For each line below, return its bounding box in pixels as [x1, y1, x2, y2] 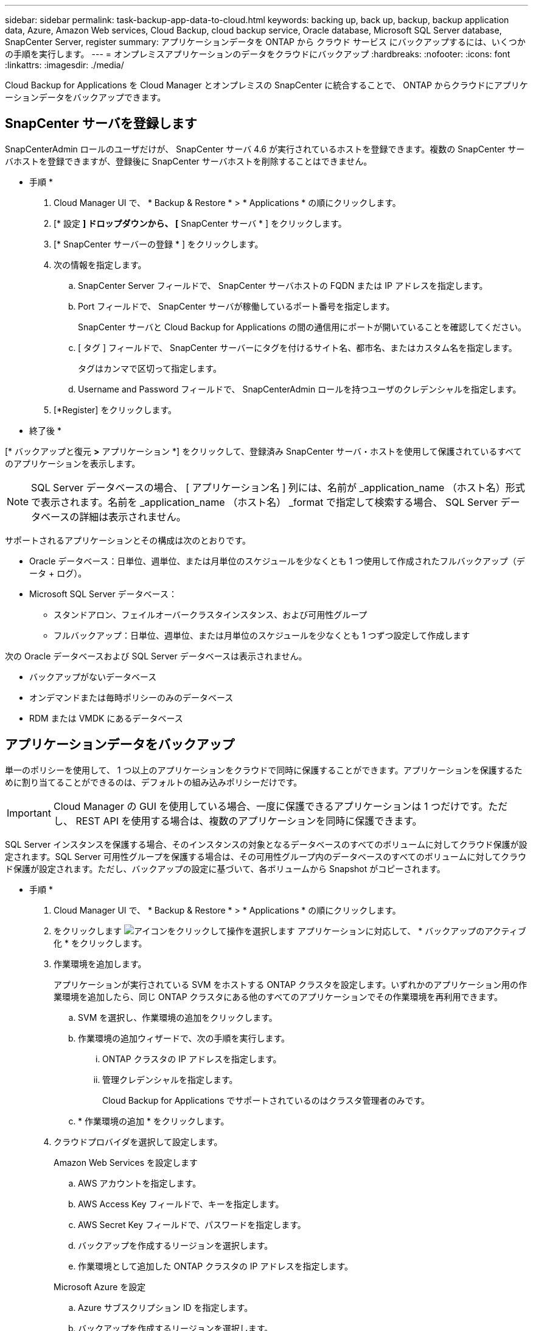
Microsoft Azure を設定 [54, 1281, 146, 1292]
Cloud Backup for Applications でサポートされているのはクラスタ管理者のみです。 [102, 1095, 430, 1106]
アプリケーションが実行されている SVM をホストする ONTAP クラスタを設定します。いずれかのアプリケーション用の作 [54, 979, 528, 990]
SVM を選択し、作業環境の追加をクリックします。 [78, 1012, 277, 1023]
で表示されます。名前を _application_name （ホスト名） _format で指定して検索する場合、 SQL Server [31, 495, 498, 508]
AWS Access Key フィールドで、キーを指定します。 [78, 1198, 284, 1209]
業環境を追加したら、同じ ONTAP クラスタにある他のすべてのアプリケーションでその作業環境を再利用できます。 [54, 991, 503, 1002]
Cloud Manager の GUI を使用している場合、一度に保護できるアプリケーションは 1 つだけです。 [53, 800, 489, 812]
